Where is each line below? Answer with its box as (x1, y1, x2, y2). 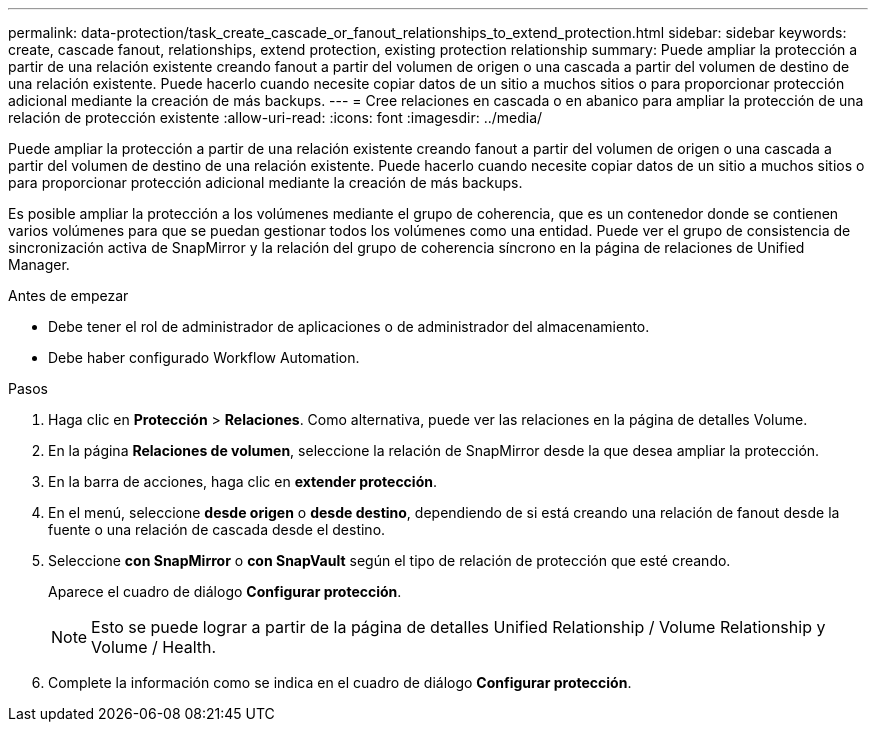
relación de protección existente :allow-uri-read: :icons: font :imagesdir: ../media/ (8, 109, 543, 126)
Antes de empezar (8, 287, 129, 304)
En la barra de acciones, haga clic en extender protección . (48, 473, 437, 490)
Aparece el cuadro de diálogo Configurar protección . (48, 583, 402, 600)
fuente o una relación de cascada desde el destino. (48, 521, 386, 538)
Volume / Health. (91, 637, 217, 657)
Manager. (8, 256, 70, 273)
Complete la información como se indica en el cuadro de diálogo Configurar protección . (48, 674, 632, 691)
